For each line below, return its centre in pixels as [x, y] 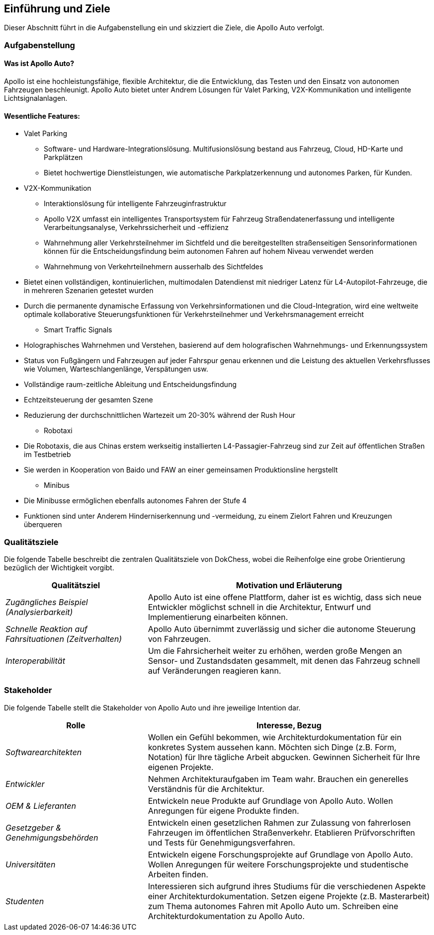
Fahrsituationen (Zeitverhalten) [64, 639]
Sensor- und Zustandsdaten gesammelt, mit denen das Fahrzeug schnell [284, 661]
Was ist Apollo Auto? [39, 64]
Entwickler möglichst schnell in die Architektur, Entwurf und [259, 607]
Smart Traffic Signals [78, 330]
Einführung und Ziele [57, 9]
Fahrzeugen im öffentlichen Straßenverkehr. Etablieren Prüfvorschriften [281, 832]
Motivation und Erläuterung [289, 585]
